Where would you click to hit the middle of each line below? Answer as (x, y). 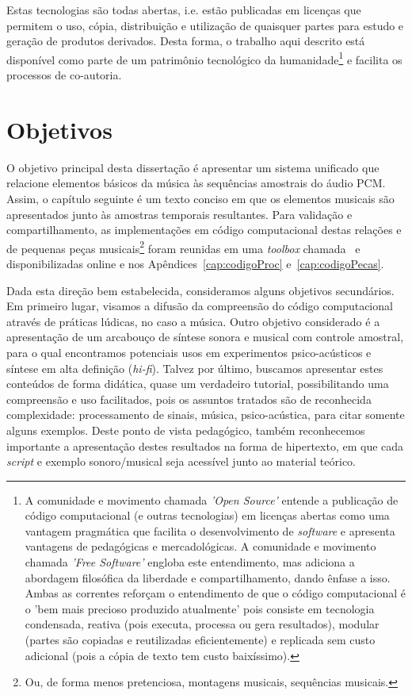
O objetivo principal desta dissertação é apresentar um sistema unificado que (193, 167)
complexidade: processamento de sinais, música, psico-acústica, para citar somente (206, 415)
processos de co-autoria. (64, 75)
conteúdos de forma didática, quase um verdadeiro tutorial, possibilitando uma (198, 384)
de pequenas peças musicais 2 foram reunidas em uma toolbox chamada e (183, 247)
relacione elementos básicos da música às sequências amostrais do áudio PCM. (196, 183)
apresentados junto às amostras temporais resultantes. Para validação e (179, 214)
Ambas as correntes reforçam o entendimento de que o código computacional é (216, 593)
